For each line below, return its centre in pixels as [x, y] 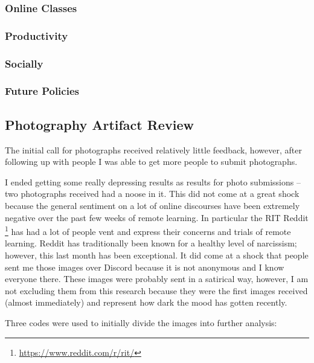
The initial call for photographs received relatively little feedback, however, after [153, 149]
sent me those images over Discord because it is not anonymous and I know [145, 267]
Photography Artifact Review [99, 124]
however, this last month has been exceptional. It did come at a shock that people [157, 255]
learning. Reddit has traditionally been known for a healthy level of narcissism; [151, 243]
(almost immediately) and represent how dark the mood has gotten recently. [146, 302]
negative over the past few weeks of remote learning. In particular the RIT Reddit [157, 217]
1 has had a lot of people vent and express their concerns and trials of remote [148, 230]
